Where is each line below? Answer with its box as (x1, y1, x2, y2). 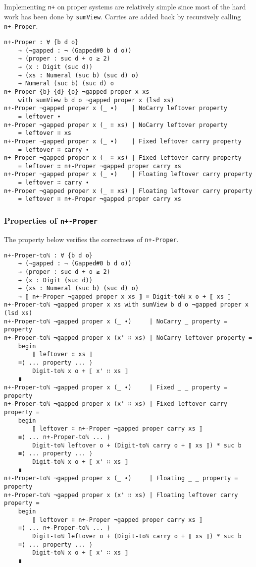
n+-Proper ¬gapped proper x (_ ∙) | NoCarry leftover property (4, 105, 228, 112)
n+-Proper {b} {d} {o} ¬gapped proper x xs (4, 88, 150, 95)
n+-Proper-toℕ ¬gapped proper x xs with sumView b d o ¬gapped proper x (4, 301, 249, 309)
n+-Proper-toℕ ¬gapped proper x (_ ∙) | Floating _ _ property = (4, 475, 238, 482)
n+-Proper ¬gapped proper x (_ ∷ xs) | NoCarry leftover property (4, 121, 228, 128)
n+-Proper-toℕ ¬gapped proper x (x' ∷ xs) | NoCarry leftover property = (4, 334, 253, 342)
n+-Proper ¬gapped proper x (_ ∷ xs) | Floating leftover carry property (4, 187, 253, 194)
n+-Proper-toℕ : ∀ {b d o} (4, 252, 93, 259)
